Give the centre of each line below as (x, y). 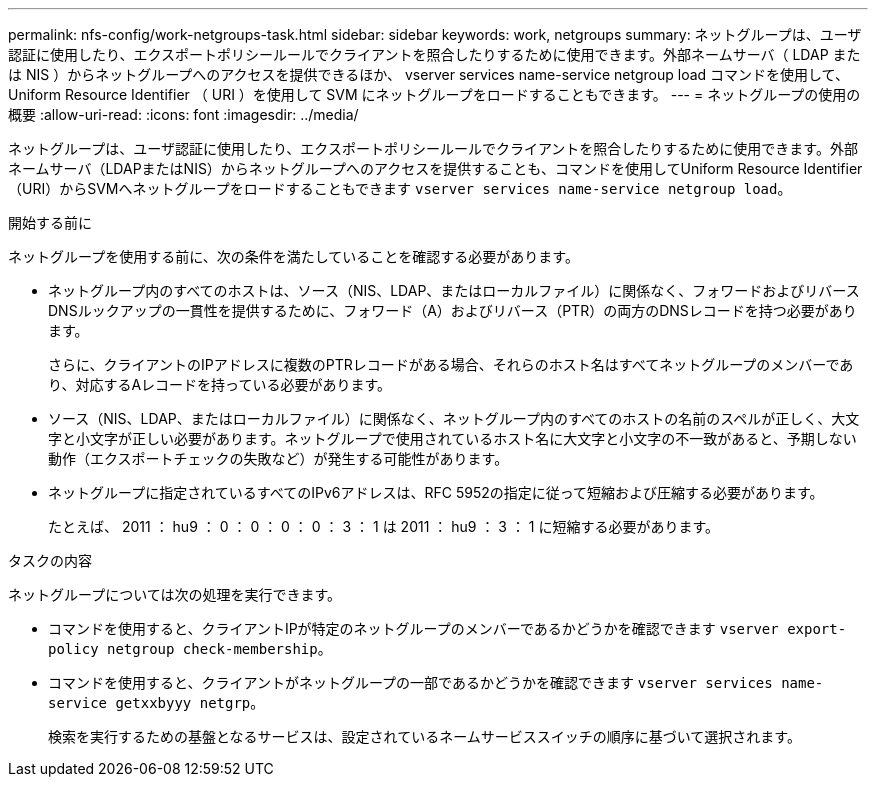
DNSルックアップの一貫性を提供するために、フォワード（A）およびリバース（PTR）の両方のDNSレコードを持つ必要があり (452, 310)
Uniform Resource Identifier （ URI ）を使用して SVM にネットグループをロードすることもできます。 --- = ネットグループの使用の (434, 94)
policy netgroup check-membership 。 (190, 648)
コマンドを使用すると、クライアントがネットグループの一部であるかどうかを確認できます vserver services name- (436, 682)
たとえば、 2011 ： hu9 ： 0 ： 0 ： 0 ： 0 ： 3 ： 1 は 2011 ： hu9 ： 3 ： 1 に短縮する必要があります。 (384, 526)
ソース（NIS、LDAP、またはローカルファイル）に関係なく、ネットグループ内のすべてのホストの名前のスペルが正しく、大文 (454, 418)
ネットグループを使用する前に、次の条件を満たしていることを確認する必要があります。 (293, 256)
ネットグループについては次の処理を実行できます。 (175, 594)
